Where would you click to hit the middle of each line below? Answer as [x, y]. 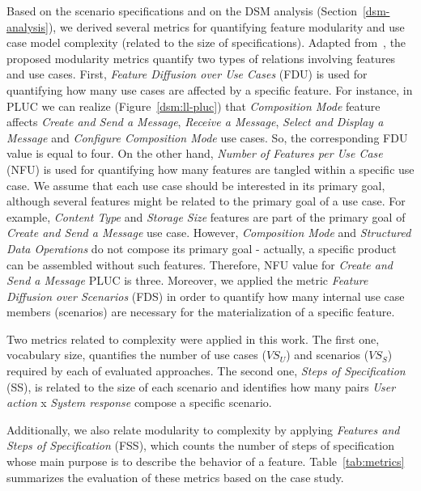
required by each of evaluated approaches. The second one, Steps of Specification [206, 371]
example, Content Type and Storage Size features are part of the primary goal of [206, 216]
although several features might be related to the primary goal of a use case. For [206, 201]
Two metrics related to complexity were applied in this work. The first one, [193, 339]
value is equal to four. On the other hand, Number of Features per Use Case [195, 153]
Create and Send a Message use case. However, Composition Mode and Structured [209, 233]
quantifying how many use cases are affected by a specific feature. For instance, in [210, 89]
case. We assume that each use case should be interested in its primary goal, [196, 185]
